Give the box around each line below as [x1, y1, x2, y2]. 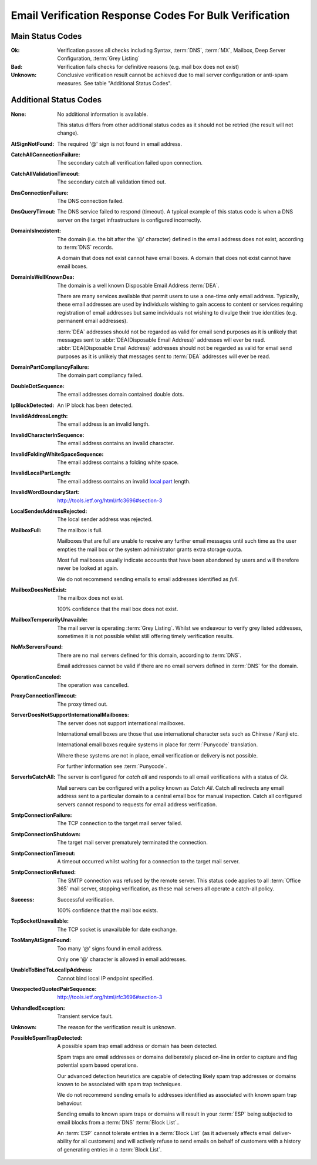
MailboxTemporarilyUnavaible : [11, 616, 88, 623]
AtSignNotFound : [11, 140, 55, 147]
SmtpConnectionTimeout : [11, 850, 76, 857]
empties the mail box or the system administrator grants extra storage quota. [57, 546, 243, 553]
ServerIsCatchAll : [11, 773, 56, 780]
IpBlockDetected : [11, 402, 55, 409]
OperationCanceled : [11, 673, 62, 680]
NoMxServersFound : [11, 643, 63, 650]
